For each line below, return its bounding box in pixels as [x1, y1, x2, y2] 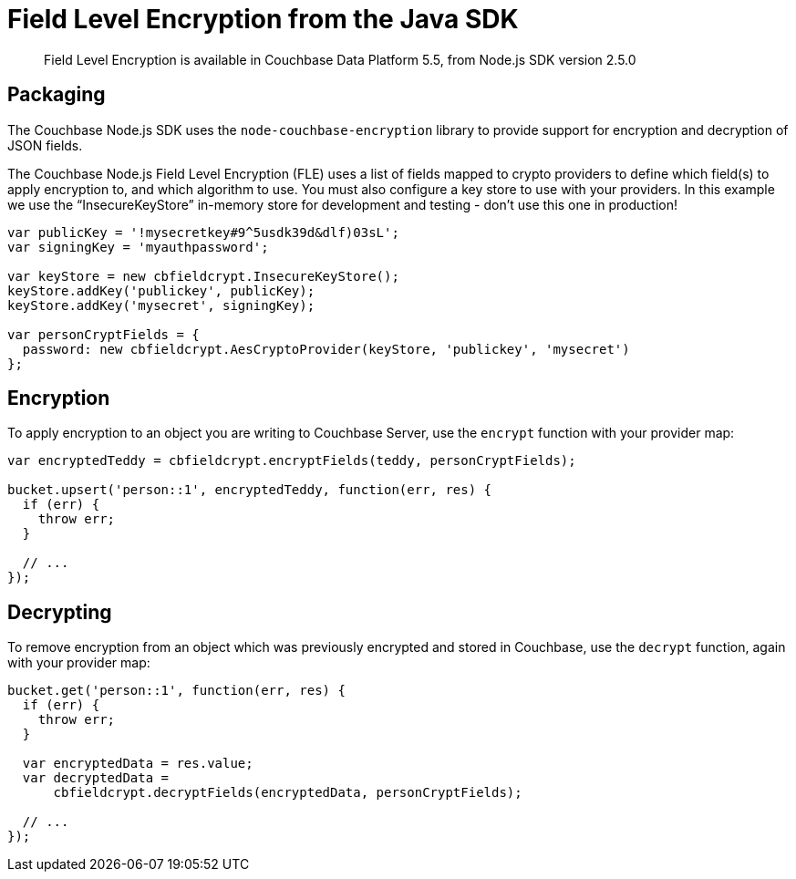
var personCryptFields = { [7, 326, 200, 342]
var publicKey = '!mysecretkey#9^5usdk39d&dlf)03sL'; [7, 224, 399, 240]
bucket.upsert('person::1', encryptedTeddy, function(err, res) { [7, 482, 492, 498]
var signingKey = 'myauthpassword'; [7, 239, 269, 254]
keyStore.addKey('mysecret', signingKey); [7, 297, 315, 313]
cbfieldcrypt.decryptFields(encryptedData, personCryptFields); [53, 785, 522, 801]
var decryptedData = [22, 770, 170, 786]
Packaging [7, 83, 106, 107]
